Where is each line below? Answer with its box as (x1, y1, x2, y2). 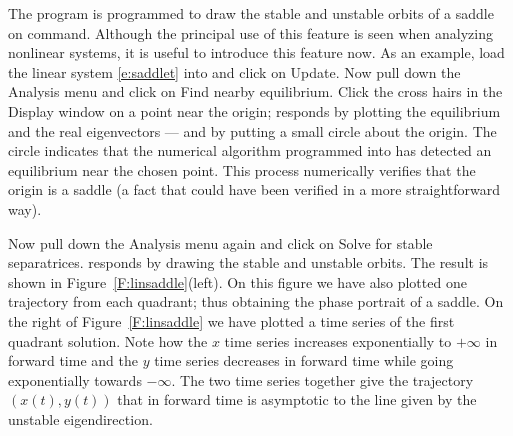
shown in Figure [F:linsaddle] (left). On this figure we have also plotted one (8, 271, 467, 292)
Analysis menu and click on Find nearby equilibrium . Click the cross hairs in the (8, 81, 503, 102)
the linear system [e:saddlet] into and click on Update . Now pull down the (8, 61, 461, 82)
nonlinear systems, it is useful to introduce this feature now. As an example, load (8, 42, 505, 63)
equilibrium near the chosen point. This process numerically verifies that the (8, 159, 476, 180)
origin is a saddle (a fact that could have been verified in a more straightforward (8, 179, 501, 200)
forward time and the (8, 350, 138, 371)
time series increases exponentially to (224, 330, 452, 351)
